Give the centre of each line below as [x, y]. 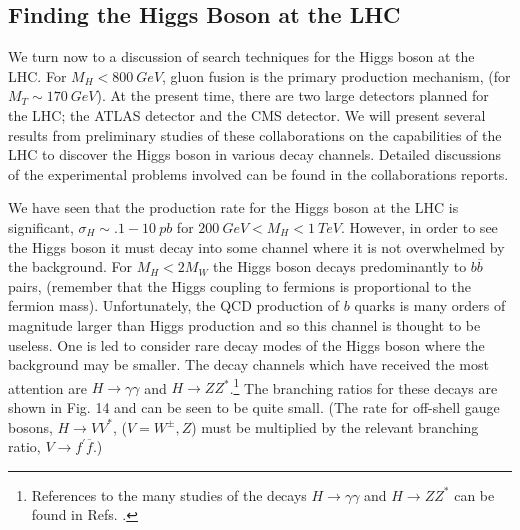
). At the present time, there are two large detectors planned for [292, 95]
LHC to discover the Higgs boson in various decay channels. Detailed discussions [255, 154]
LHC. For [37, 75]
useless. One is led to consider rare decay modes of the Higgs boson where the [246, 344]
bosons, [30, 426]
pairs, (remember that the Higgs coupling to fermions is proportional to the [239, 285]
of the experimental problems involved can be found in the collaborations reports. [258, 173]
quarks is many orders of [430, 305]
